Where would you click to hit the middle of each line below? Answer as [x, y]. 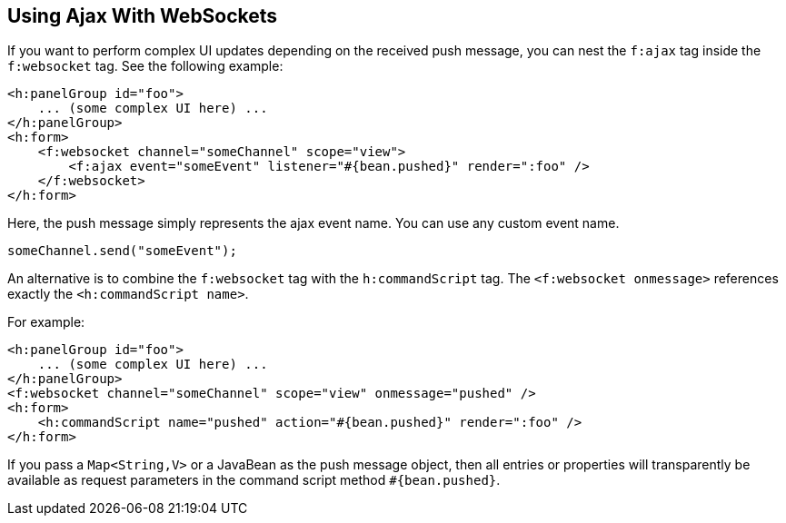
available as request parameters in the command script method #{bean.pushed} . [254, 480]
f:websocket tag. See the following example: [145, 66]
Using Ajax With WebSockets [143, 16]
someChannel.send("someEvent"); [122, 251]
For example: [46, 322]
